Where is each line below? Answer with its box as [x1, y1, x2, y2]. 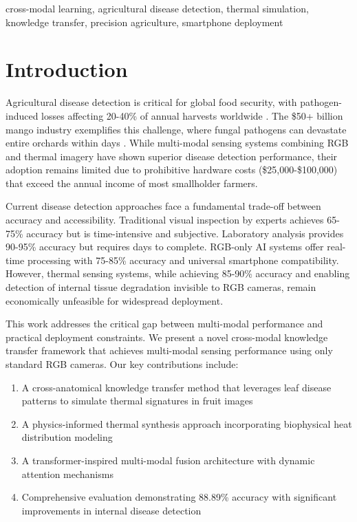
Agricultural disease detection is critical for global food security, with [6, 95, 297, 109]
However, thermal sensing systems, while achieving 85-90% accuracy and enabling [6, 266, 350, 281]
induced [6, 108, 39, 122]
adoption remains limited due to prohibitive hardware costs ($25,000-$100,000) [6, 162, 338, 177]
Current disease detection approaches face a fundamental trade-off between [6, 199, 321, 213]
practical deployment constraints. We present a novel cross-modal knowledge [6, 329, 328, 344]
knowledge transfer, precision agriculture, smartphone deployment [6, 14, 283, 29]
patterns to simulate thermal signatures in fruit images [21, 393, 253, 408]
